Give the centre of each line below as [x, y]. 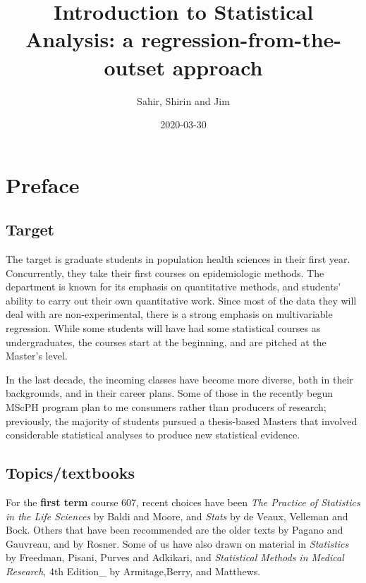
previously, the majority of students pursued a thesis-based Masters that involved [182, 421]
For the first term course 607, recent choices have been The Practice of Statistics [183, 502]
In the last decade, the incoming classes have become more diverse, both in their [179, 379]
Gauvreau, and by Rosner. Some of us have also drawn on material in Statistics [177, 543]
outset [134, 67]
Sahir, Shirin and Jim [183, 100]
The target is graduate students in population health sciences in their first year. [178, 259]
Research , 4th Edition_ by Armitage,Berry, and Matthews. [133, 571]
